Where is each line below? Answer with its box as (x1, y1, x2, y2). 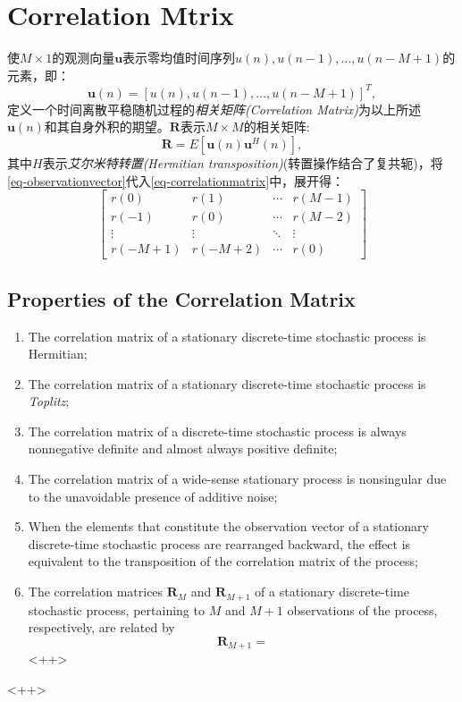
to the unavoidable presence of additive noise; (28, 486, 278, 505)
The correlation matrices (28, 582, 164, 601)
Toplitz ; (28, 392, 70, 410)
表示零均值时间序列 (122, 48, 236, 67)
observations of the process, (287, 600, 438, 619)
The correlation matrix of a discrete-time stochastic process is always (28, 421, 407, 440)
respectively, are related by (28, 618, 175, 637)
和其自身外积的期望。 (44, 117, 170, 136)
